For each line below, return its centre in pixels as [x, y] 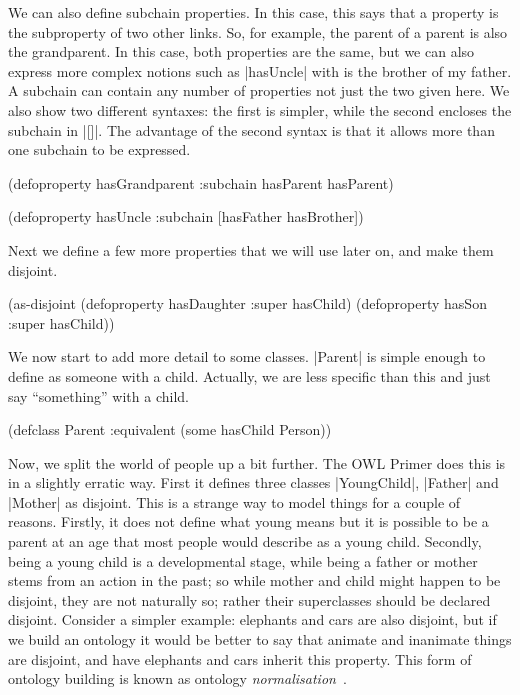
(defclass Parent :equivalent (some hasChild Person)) [170, 429]
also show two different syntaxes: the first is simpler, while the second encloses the [260, 109]
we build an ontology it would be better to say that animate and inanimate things [260, 639]
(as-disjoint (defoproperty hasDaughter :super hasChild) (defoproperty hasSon [247, 303]
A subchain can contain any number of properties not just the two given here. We [259, 90]
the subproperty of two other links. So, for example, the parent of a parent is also [258, 31]
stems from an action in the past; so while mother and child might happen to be [254, 580]
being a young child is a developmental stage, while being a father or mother [243, 560]
